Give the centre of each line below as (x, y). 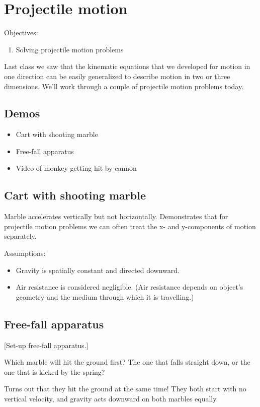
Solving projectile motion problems (70, 49)
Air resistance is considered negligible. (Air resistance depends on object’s (129, 287)
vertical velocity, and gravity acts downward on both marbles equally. (111, 399)
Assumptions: (25, 253)
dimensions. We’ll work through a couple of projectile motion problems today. (124, 86)
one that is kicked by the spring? (55, 371)
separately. (20, 236)
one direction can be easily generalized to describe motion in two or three (117, 76)
